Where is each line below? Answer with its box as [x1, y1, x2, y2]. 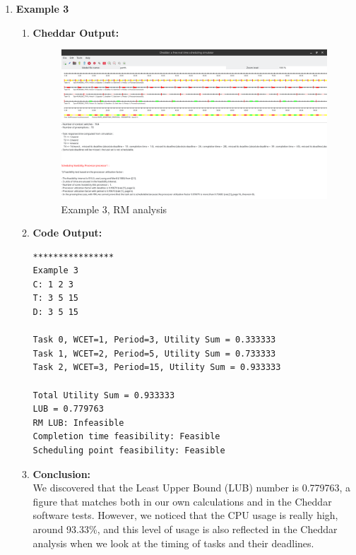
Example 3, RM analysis [61, 201, 167, 216]
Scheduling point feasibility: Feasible [32, 446, 225, 455]
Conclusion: [32, 466, 91, 481]
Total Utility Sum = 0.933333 [32, 390, 175, 400]
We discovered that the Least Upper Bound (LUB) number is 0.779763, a [32, 480, 351, 495]
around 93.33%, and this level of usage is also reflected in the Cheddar [32, 521, 338, 536]
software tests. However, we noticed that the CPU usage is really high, [32, 508, 338, 523]
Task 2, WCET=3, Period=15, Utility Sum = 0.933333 [32, 362, 281, 373]
